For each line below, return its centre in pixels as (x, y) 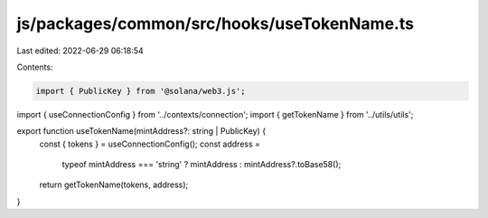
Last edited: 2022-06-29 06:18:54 (80, 51)
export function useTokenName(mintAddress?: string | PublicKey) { (141, 131)
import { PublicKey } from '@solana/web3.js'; (141, 91)
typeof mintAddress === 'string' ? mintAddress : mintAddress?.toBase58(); (202, 165)
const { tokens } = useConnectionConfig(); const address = (150, 144)
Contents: (35, 67)
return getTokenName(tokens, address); (114, 185)
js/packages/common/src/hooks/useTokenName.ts (216, 24)
